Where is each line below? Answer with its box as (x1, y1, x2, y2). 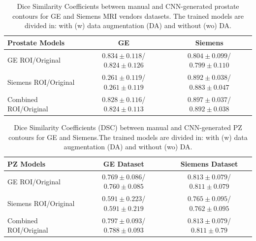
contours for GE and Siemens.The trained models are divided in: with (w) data (8, 132, 248, 142)
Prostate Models (7, 37, 65, 47)
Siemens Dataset (180, 158, 238, 169)
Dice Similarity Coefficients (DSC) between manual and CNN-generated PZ (14, 122, 242, 133)
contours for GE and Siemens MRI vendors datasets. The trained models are (12, 10, 244, 21)
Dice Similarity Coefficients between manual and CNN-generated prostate (17, 1, 239, 11)
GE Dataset (103, 158, 144, 169)
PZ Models (7, 158, 46, 169)
